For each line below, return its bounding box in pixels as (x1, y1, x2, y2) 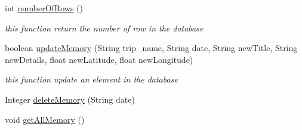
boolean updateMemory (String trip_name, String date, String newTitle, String (5, 42, 298, 54)
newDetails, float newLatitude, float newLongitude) (5, 53, 193, 65)
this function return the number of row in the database (5, 21, 204, 34)
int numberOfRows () (5, 2, 84, 14)
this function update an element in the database (5, 73, 178, 85)
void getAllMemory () (5, 113, 85, 125)
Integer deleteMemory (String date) (5, 93, 135, 105)
